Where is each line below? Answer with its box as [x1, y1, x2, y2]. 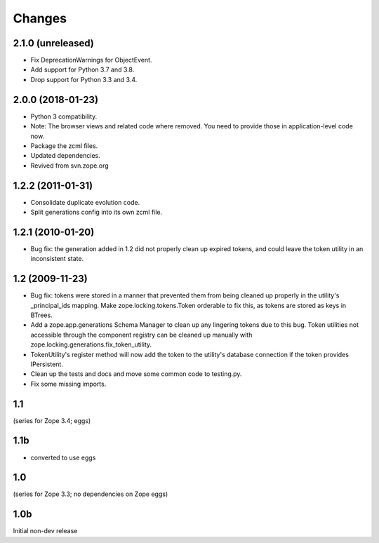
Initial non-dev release [13, 527, 78, 535]
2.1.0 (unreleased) [13, 37, 94, 49]
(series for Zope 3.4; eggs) [13, 416, 91, 424]
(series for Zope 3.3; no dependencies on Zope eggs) [13, 490, 168, 498]
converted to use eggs [30, 453, 96, 462]
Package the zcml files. [30, 141, 98, 150]
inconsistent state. [30, 255, 84, 263]
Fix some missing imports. [30, 380, 107, 388]
